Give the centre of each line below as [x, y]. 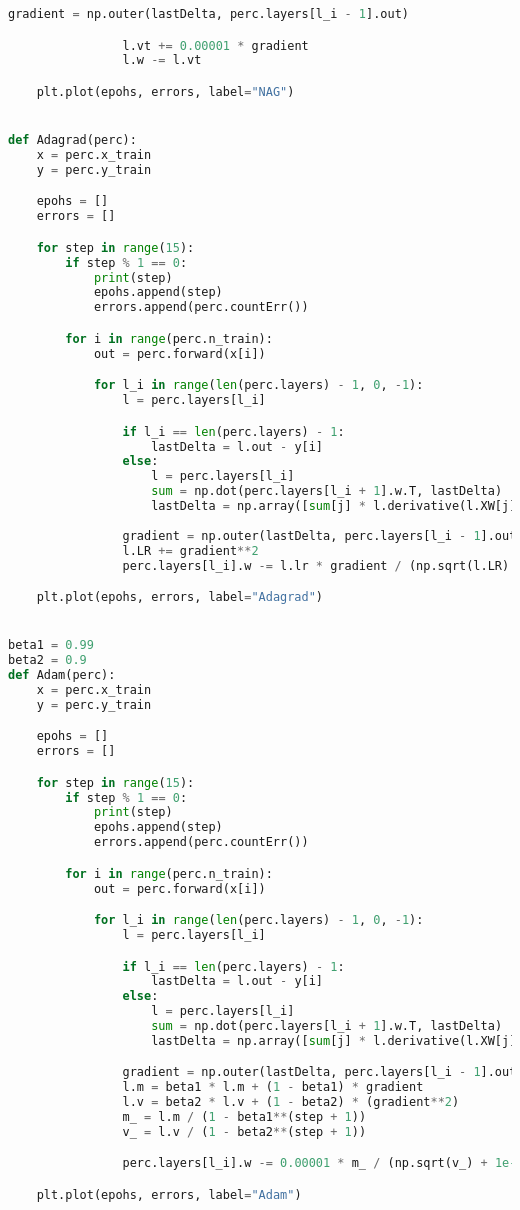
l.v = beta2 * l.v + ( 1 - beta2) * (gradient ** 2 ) [291, 1102]
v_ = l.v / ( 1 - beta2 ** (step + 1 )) [244, 1131]
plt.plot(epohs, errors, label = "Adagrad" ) [180, 597]
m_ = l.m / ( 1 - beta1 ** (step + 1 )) [244, 1117]
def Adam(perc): [62, 675]
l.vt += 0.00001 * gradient [215, 45]
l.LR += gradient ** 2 [190, 550]
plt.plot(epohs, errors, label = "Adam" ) [169, 1195]
